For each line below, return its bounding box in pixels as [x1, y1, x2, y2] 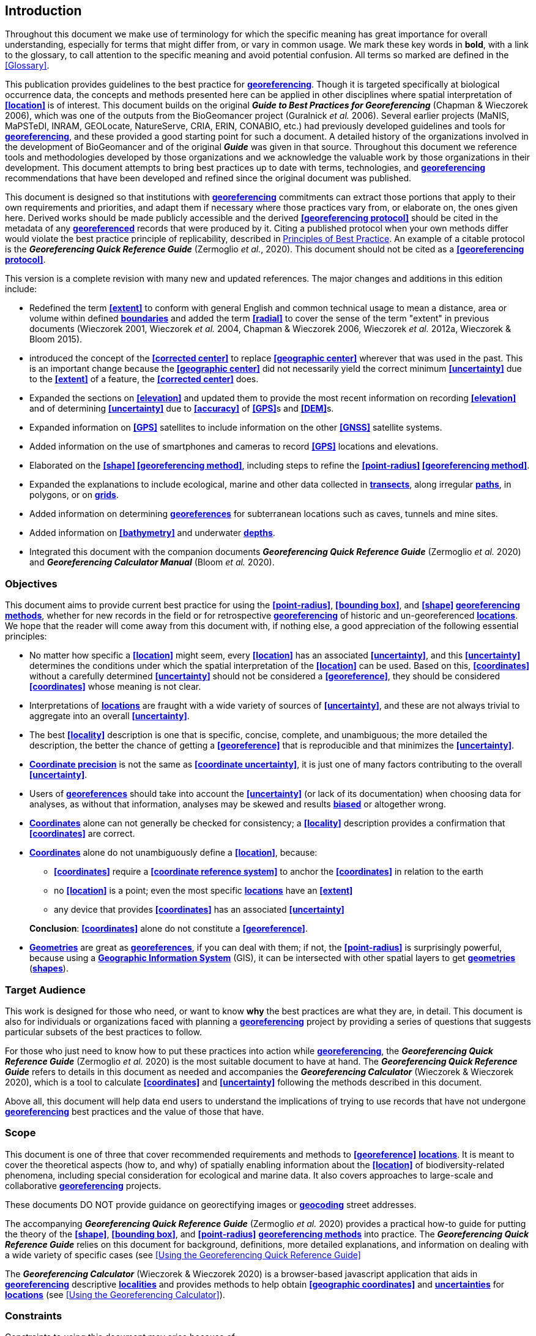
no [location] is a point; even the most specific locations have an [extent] [54, 885, 353, 896]
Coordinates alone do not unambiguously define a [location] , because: [29, 847, 318, 858]
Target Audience [5, 983, 86, 996]
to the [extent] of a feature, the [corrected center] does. [29, 374, 259, 385]
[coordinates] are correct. [29, 828, 135, 839]
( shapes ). [29, 963, 69, 974]
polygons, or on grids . [29, 489, 119, 500]
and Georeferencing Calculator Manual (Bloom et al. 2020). [29, 557, 275, 568]
